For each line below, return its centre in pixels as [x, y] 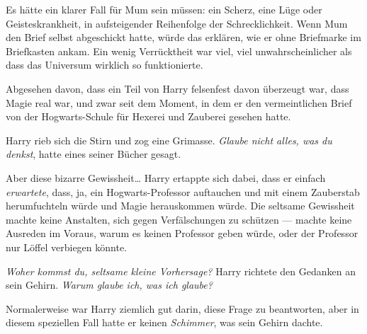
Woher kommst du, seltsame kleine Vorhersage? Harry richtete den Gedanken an [181, 271]
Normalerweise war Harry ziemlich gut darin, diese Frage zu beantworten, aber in [182, 308]
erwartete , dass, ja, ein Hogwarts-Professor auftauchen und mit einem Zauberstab [183, 191]
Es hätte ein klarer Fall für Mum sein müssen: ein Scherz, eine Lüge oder [164, 9]
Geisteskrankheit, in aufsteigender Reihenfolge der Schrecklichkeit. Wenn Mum [177, 23]
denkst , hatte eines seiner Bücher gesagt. [94, 154]
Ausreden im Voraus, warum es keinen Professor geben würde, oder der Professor [182, 233]
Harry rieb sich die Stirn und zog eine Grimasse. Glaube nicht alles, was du [169, 140]
